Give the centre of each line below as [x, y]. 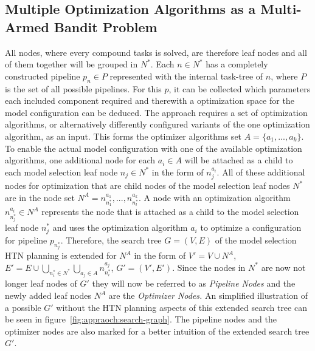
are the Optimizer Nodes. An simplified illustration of [208, 295]
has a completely [237, 64]
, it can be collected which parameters [240, 88]
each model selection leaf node [61, 172]
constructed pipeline [43, 76]
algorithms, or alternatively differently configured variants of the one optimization [157, 124]
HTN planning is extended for [61, 255]
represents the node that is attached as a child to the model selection [170, 212]
